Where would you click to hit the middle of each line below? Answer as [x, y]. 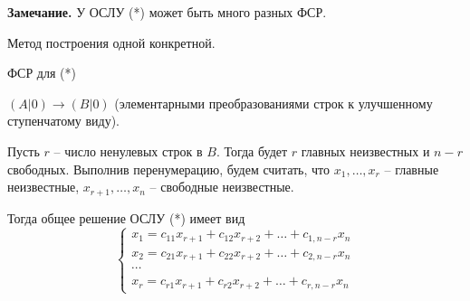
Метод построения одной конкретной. [111, 42]
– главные [412, 169]
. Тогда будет [252, 150]
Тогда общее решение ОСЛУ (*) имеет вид [126, 217]
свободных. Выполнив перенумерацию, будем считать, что [169, 169]
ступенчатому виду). [63, 121]
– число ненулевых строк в [128, 150]
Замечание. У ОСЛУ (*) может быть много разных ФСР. [167, 12]
